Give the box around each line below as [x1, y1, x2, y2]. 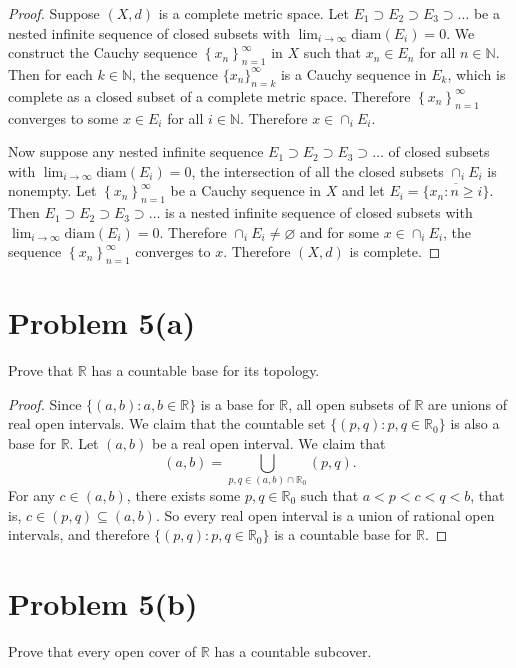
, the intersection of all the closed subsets [191, 160, 444, 181]
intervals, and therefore [8, 524, 150, 545]
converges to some [8, 107, 119, 128]
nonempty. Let [8, 180, 97, 201]
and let [341, 180, 385, 201]
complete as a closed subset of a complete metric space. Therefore [8, 85, 411, 106]
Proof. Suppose [8, 3, 100, 23]
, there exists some [126, 484, 241, 505]
